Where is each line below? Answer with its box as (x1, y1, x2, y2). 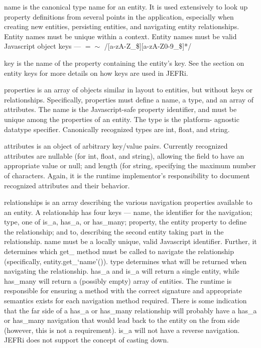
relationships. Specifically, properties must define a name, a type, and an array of (4, 94, 254, 104)
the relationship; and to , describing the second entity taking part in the (4, 226, 224, 237)
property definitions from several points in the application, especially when (4, 11, 234, 22)
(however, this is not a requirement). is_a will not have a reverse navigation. (4, 324, 240, 335)
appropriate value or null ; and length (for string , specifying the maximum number (4, 160, 256, 171)
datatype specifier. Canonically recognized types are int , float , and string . (4, 124, 230, 134)
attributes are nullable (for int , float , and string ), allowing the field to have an (4, 150, 244, 161)
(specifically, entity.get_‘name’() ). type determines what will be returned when (4, 256, 247, 266)
